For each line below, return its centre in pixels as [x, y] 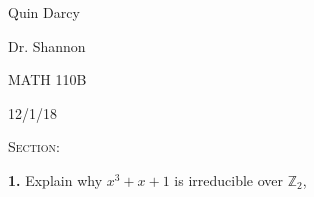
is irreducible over [229, 179]
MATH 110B [47, 79]
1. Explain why [55, 179]
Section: [34, 146]
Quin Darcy [44, 12]
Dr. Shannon [47, 45]
